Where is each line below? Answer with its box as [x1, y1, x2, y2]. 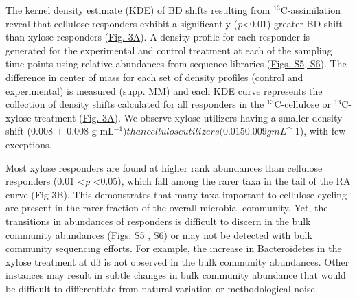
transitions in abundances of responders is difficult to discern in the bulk [5, 214, 311, 228]
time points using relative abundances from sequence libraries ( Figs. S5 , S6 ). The [5, 56, 347, 71]
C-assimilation [280, 3, 341, 16]
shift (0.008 [5, 124, 53, 138]
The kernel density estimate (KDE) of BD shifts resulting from [5, 3, 270, 16]
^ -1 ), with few [286, 124, 346, 138]
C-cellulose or [274, 97, 331, 111]
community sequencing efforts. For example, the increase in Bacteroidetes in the [5, 241, 342, 255]
